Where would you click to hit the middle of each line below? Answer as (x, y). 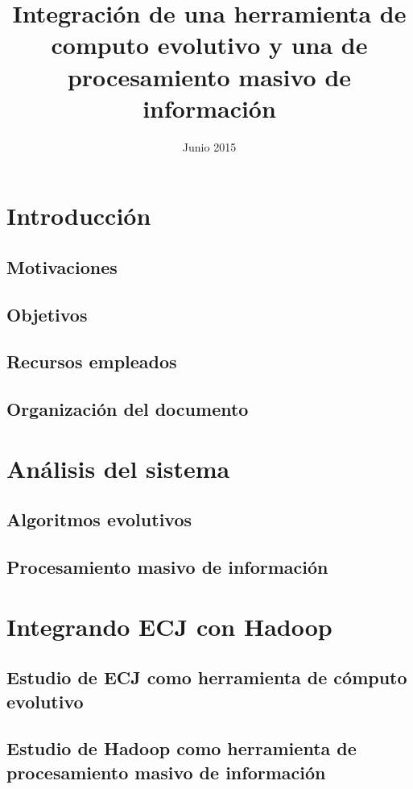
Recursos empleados (92, 361)
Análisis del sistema (118, 468)
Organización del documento (128, 409)
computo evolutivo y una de (209, 45)
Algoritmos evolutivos (99, 519)
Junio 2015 (209, 146)
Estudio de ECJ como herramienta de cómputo (207, 677)
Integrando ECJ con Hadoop (169, 626)
